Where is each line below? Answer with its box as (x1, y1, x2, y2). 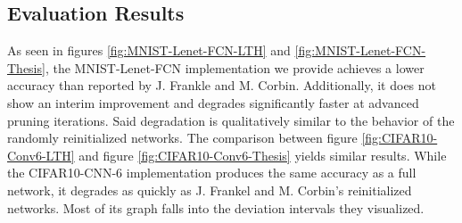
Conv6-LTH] (7, 145, 75, 164)
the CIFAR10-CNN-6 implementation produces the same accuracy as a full (7, 163, 417, 182)
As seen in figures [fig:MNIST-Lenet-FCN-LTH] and (7, 41, 291, 60)
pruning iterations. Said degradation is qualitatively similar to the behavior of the (7, 111, 455, 129)
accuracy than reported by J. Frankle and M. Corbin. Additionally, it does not (7, 76, 437, 95)
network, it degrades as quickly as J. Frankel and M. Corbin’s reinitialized (7, 180, 412, 199)
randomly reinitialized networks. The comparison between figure (7, 128, 358, 147)
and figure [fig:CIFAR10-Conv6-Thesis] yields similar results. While (78, 145, 447, 164)
